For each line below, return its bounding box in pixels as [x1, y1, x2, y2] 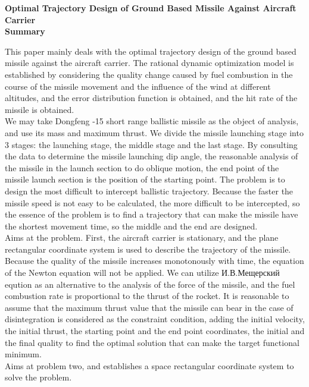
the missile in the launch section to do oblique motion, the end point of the [5, 161, 279, 174]
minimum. [5, 348, 42, 360]
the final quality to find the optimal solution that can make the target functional [5, 336, 299, 348]
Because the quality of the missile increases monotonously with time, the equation [5, 254, 304, 267]
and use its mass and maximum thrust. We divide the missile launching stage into [5, 126, 304, 139]
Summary [5, 25, 45, 37]
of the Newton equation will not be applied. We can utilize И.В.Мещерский [5, 266, 280, 279]
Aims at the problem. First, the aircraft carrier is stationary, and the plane [5, 231, 279, 244]
